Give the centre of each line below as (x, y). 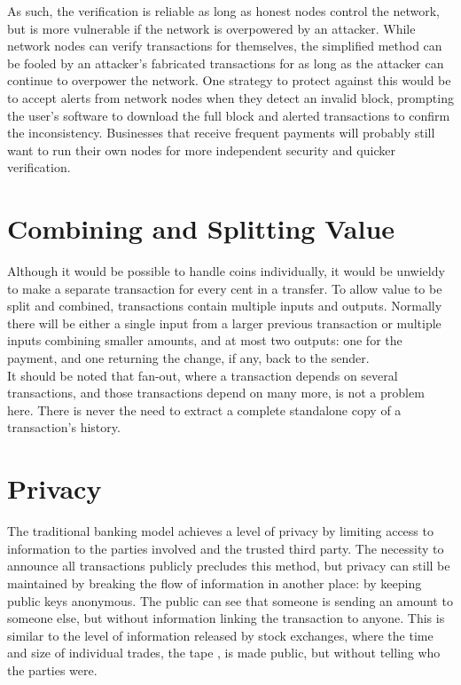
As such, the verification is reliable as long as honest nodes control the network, (223, 11)
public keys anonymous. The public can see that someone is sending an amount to (230, 600)
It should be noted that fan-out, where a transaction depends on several (203, 375)
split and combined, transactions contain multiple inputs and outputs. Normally (225, 306)
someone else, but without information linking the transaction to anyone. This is (226, 618)
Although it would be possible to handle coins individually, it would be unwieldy (226, 271)
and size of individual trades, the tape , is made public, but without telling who (224, 653)
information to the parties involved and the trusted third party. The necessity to (226, 548)
